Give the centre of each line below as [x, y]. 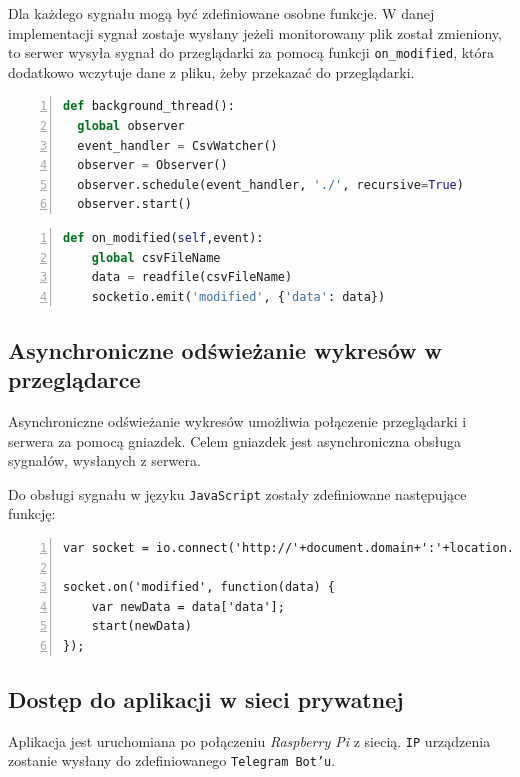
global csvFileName [156, 257]
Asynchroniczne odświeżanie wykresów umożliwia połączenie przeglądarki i [237, 420]
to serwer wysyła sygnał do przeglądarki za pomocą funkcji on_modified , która [251, 52]
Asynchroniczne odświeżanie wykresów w [225, 349]
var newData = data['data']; [188, 606]
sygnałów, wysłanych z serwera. [104, 460]
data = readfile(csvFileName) [192, 277]
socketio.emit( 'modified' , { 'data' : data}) [238, 296]
